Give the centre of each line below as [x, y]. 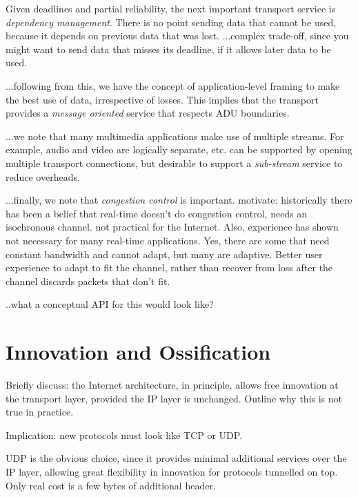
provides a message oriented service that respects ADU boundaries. [148, 113]
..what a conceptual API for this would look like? [110, 304]
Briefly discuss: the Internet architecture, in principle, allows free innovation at [172, 384]
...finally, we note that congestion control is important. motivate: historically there [179, 200]
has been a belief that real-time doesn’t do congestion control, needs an [157, 213]
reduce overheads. [43, 176]
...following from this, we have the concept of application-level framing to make [173, 85]
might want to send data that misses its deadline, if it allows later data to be [168, 49]
